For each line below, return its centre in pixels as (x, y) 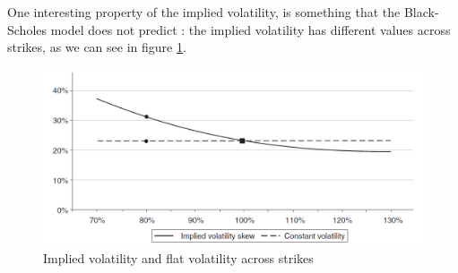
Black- (421, 12)
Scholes (27, 29)
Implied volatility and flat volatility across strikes (178, 258)
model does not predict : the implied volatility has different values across (251, 29)
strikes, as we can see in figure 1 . (97, 47)
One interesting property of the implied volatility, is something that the (204, 12)
